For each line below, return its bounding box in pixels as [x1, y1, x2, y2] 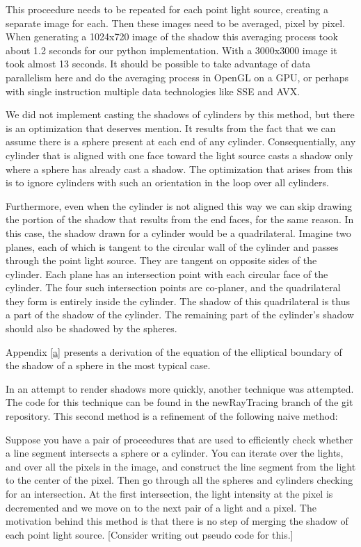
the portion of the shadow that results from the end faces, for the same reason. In [6, 212, 354, 227]
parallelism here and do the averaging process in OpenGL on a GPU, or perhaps [6, 70, 349, 84]
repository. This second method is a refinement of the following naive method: [6, 409, 338, 423]
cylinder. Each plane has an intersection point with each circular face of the [6, 266, 328, 281]
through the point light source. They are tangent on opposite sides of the [6, 253, 317, 268]
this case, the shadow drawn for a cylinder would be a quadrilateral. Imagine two [6, 225, 351, 240]
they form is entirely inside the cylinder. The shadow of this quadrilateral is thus [6, 293, 350, 308]
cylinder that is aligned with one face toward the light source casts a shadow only [6, 147, 353, 162]
